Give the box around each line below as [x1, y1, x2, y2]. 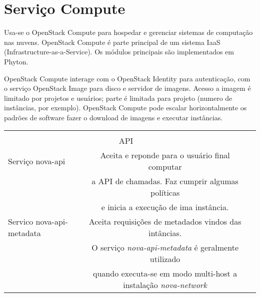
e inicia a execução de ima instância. [101, 201, 229, 213]
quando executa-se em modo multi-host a [93, 268, 237, 280]
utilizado [149, 253, 180, 265]
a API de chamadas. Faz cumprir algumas [91, 175, 238, 187]
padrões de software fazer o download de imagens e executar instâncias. [4, 112, 223, 122]
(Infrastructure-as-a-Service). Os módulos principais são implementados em [4, 46, 234, 57]
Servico [8, 216, 33, 228]
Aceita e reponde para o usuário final [100, 149, 230, 161]
